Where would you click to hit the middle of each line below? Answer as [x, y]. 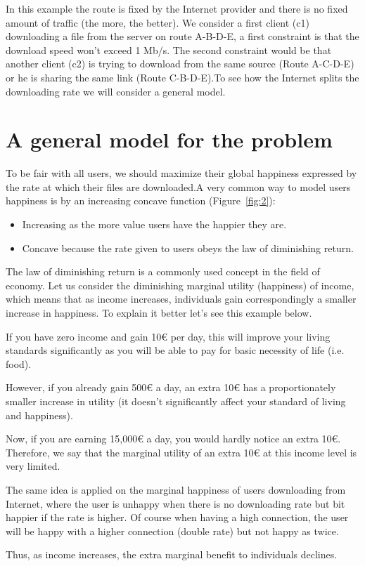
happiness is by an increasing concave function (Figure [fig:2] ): [141, 200]
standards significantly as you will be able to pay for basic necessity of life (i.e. [175, 350]
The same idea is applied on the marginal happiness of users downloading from [176, 489]
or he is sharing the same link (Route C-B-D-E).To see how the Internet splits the [182, 77]
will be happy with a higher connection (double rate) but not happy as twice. [172, 531]
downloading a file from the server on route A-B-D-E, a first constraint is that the [182, 36]
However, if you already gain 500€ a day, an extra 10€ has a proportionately [171, 387]
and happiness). [39, 415]
